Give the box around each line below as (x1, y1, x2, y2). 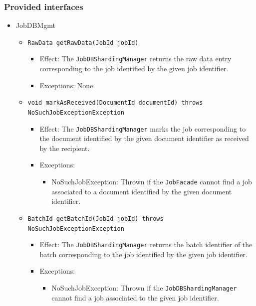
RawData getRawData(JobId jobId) (27, 39, 139, 46)
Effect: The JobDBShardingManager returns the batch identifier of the (39, 239, 253, 250)
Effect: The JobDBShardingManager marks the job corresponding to (39, 123, 246, 134)
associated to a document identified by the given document (51, 186, 232, 196)
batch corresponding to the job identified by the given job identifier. (39, 249, 248, 259)
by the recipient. (39, 143, 90, 153)
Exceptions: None (39, 80, 93, 90)
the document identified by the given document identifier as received (39, 133, 249, 144)
